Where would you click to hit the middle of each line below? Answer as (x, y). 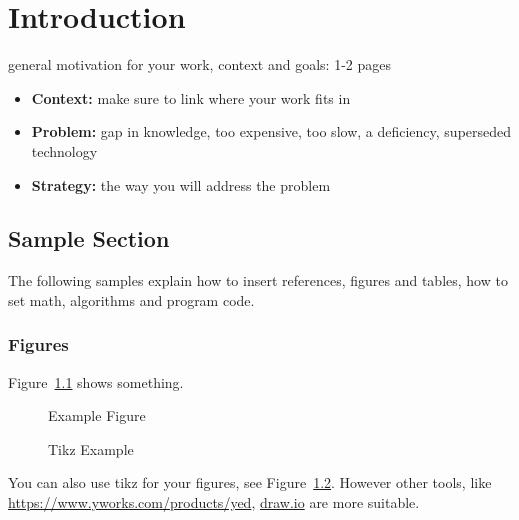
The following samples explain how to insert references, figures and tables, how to (258, 280)
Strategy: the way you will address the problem (181, 184)
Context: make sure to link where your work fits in (191, 97)
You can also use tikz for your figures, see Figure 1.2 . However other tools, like (250, 482)
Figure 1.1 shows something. (96, 381)
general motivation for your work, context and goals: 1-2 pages (199, 64)
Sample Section (89, 238)
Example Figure (97, 415)
